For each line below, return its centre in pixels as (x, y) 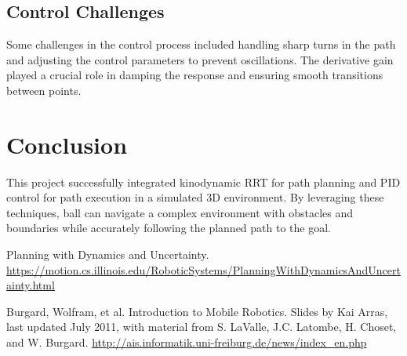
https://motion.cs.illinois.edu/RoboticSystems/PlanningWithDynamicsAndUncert (203, 269)
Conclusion (67, 144)
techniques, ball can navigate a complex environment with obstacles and (180, 212)
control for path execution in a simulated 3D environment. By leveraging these (195, 197)
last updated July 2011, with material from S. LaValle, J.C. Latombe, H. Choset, (202, 327)
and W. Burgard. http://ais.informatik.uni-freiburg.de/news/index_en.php (187, 342)
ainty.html (31, 285)
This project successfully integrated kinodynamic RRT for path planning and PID (203, 182)
